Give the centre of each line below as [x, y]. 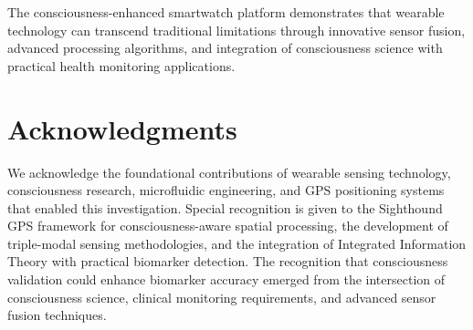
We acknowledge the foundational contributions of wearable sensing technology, [229, 172]
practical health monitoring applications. [121, 65]
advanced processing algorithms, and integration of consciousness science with [225, 48]
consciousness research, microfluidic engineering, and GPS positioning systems [226, 190]
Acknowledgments [122, 128]
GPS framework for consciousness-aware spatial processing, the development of [228, 226]
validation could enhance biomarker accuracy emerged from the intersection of [226, 279]
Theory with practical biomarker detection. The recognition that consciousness [228, 261]
